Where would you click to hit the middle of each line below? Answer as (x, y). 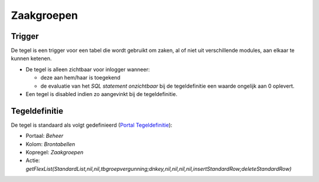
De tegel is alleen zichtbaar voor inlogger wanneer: (88, 69)
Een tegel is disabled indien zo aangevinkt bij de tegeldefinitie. (101, 94)
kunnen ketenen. (31, 58)
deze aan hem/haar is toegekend (80, 78)
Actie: (33, 161)
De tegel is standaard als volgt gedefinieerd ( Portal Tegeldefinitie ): (92, 125)
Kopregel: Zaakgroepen (55, 153)
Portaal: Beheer (45, 136)
